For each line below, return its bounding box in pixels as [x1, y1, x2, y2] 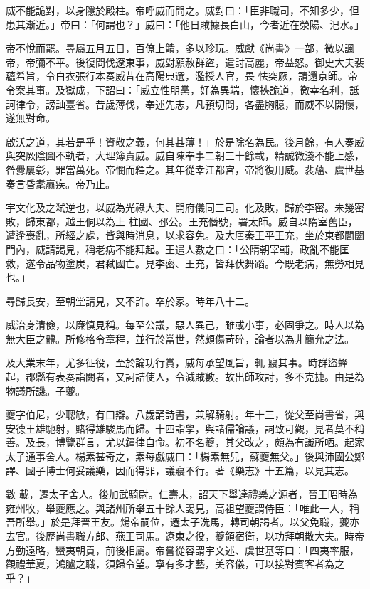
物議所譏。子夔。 [6, 383, 85, 398]
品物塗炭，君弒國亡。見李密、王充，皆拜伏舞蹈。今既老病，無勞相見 [45, 255, 364, 270]
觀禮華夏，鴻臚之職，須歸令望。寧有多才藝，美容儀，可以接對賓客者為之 [6, 556, 344, 571]
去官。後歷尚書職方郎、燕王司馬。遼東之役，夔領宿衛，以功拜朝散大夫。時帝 [6, 529, 364, 543]
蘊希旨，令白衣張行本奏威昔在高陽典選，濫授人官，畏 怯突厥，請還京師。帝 [6, 68, 358, 83]
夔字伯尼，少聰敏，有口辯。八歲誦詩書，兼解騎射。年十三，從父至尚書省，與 [6, 407, 364, 422]
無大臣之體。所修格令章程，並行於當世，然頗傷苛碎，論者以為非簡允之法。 [6, 331, 354, 346]
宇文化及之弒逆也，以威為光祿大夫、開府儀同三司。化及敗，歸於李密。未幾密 [6, 200, 364, 215]
